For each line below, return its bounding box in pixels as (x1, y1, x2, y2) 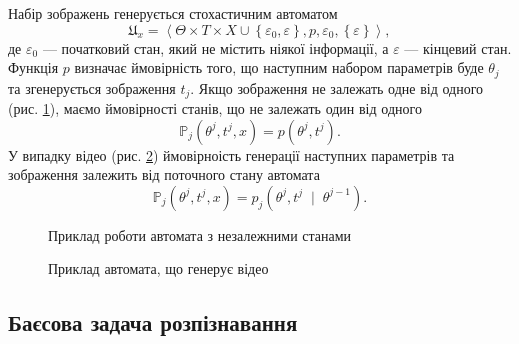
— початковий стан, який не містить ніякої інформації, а (42, 37, 389, 58)
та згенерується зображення (8, 77, 176, 98)
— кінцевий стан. (404, 37, 512, 58)
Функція (8, 57, 59, 78)
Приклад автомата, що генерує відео (48, 258, 269, 279)
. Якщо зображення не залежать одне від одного (190, 77, 484, 98)
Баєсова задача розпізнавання (8, 307, 298, 338)
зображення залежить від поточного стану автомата (8, 164, 320, 185)
